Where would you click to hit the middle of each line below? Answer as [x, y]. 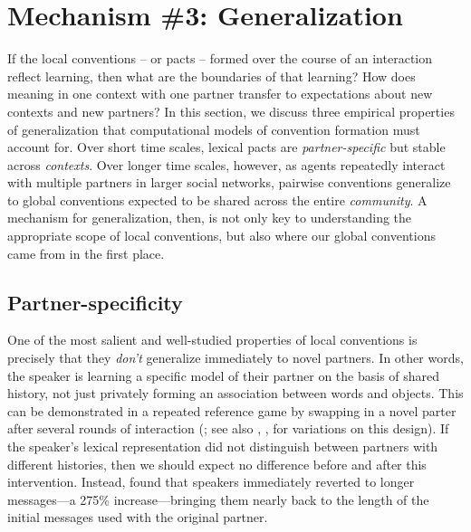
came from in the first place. [86, 253]
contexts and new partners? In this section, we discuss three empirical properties [231, 111]
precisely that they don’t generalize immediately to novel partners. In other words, [235, 358]
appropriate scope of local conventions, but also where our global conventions [221, 236]
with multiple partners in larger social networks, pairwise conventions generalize [229, 182]
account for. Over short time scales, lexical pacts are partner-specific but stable [226, 147]
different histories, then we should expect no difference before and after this [217, 464]
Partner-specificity [95, 302]
